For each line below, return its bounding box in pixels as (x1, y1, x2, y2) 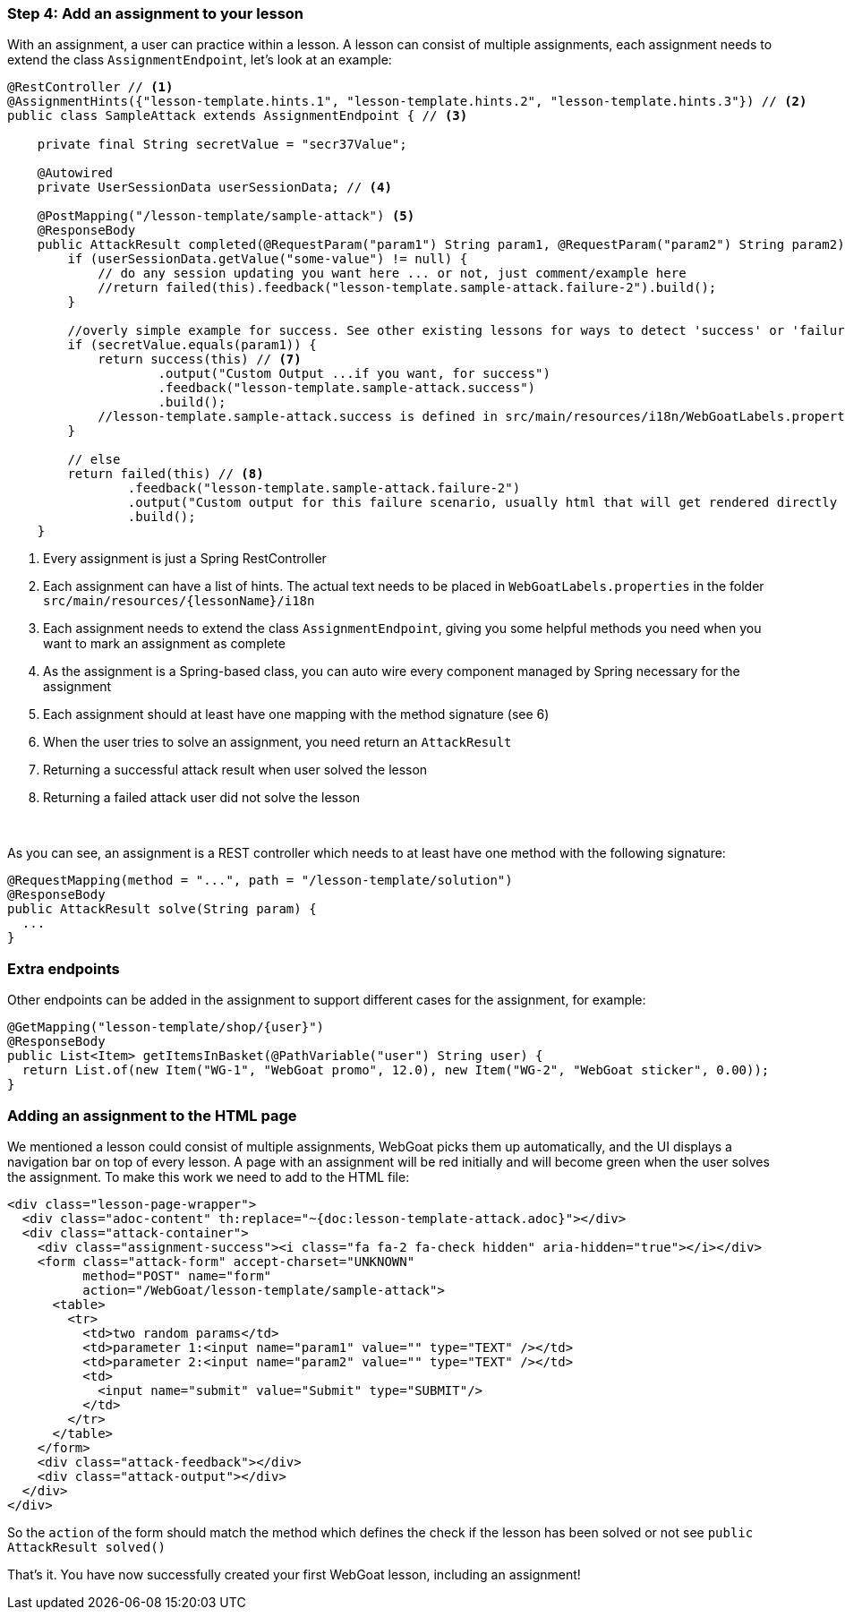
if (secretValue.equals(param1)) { (67, 338, 317, 353)
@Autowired (37, 166, 114, 181)
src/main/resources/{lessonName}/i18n (43, 594, 315, 609)
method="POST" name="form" (82, 1268, 272, 1283)
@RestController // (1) (7, 80, 174, 95)
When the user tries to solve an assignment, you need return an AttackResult (43, 734, 512, 750)
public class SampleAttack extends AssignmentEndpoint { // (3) (7, 108, 468, 124)
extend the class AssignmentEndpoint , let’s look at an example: (7, 52, 392, 68)
